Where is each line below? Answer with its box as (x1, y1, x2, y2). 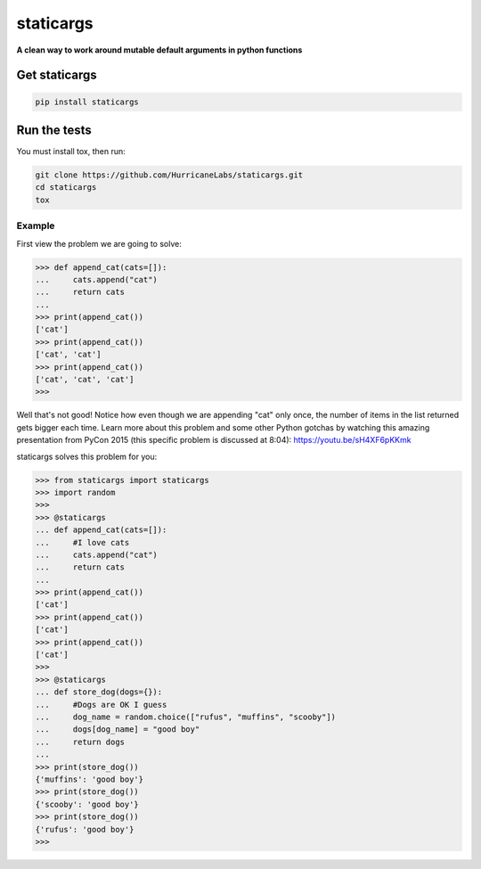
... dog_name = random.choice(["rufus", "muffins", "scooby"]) (35, 712, 337, 722)
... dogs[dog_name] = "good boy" (35, 725, 200, 734)
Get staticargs (16, 68, 97, 83)
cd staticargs (35, 183, 97, 193)
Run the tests (16, 122, 93, 137)
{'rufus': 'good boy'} (35, 824, 135, 834)
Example (16, 219, 55, 232)
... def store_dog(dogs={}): (35, 687, 163, 697)
